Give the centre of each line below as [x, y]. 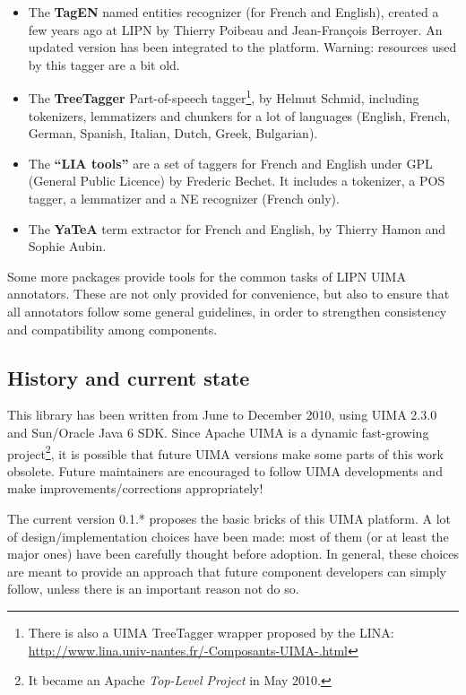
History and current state [129, 377]
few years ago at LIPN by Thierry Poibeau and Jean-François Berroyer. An [235, 29]
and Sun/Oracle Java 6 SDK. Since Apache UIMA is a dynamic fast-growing [218, 432]
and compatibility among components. [112, 329]
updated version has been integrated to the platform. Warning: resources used [242, 47]
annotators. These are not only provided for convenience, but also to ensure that [229, 294]
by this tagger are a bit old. [104, 64]
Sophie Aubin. [67, 246]
